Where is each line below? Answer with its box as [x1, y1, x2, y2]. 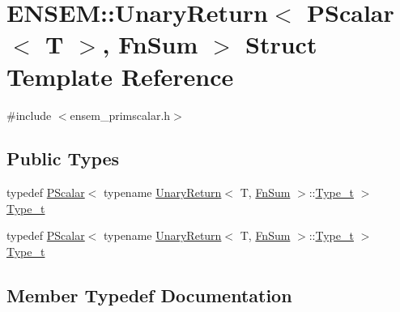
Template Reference [6, 59, 234, 92]
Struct [245, 28, 317, 61]
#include [6, 106, 52, 123]
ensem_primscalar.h [70, 106, 171, 123]
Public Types [6, 146, 120, 171]
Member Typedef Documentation [6, 283, 292, 308]
